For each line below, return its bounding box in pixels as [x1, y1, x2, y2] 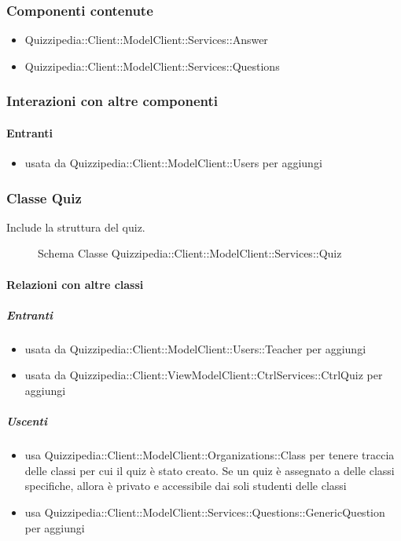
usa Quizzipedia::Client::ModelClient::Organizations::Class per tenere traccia [24, 447, 395, 463]
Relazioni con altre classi [6, 276, 144, 292]
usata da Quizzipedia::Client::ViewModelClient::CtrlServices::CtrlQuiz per [24, 367, 383, 383]
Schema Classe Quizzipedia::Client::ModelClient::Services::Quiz [38, 245, 342, 261]
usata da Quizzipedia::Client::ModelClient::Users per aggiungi [24, 155, 322, 171]
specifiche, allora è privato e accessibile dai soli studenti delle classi [24, 477, 347, 494]
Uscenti [6, 413, 47, 430]
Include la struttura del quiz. [6, 218, 145, 235]
